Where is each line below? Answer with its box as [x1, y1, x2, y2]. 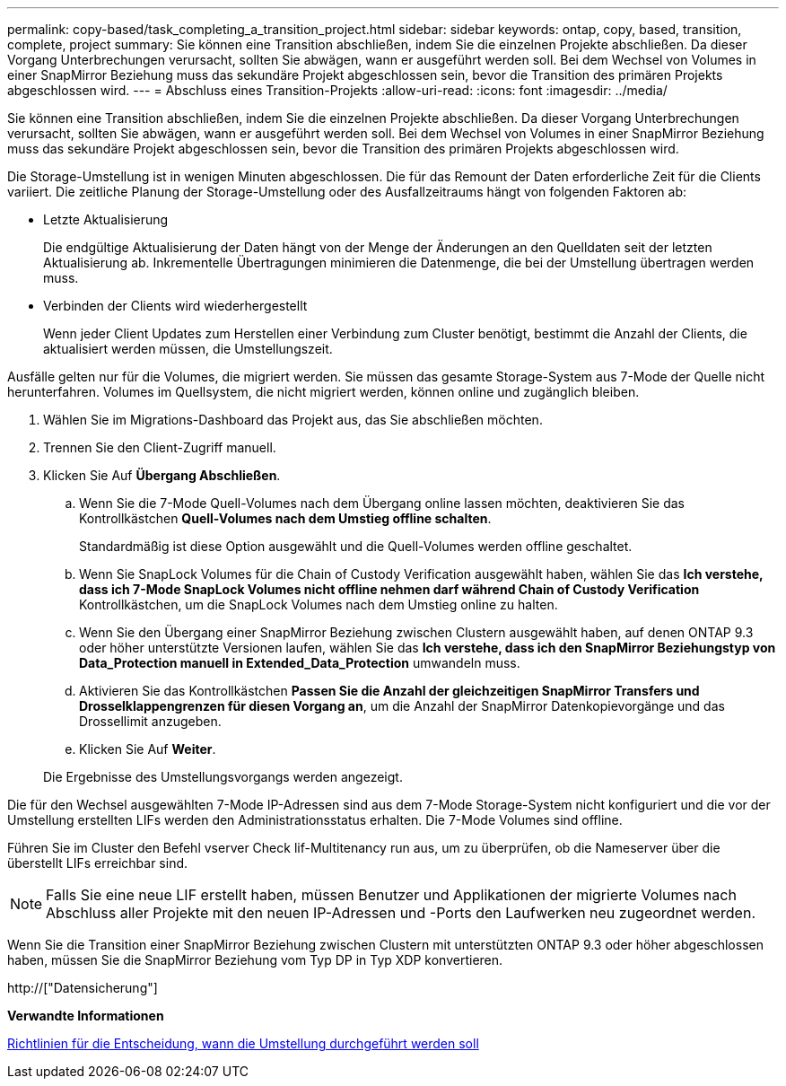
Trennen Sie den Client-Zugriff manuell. [43, 440, 276, 455]
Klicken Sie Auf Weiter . [79, 741, 216, 757]
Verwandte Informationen [7, 1008, 164, 1023]
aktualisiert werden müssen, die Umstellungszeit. [43, 341, 333, 356]
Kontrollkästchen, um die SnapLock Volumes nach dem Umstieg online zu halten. [79, 597, 558, 612]
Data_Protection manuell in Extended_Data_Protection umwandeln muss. [79, 655, 520, 670]
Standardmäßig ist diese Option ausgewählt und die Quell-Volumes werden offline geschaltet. [79, 539, 633, 554]
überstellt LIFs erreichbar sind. [7, 855, 188, 871]
